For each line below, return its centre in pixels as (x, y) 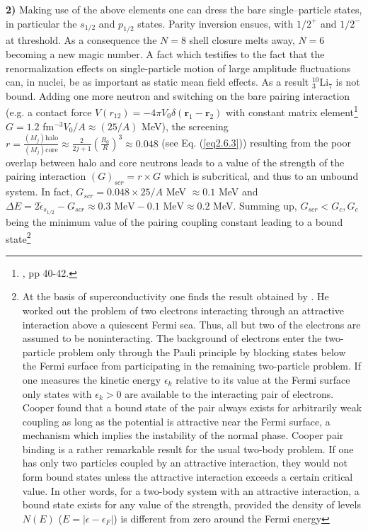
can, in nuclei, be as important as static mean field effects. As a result (157, 82)
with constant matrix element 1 (292, 111)
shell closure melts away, (242, 40)
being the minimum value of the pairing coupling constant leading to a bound (174, 221)
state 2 (18, 237)
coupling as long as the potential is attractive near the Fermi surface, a (176, 421)
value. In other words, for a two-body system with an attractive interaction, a (191, 490)
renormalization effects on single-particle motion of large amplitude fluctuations (178, 68)
